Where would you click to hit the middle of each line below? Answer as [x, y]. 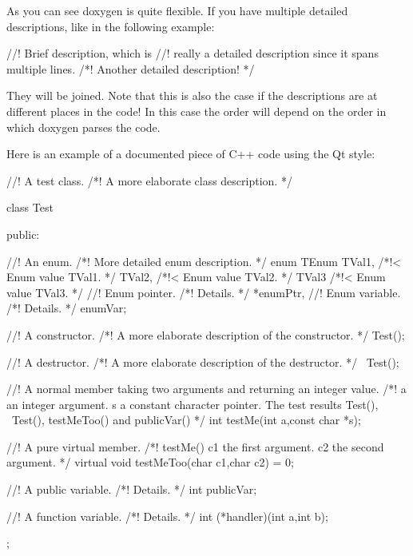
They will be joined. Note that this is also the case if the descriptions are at [192, 95]
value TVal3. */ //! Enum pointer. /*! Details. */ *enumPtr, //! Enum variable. [204, 292]
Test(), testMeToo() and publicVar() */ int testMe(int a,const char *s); [186, 420]
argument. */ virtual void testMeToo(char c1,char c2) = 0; [150, 462]
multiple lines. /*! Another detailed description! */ [131, 68]
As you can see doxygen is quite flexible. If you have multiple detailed [177, 10]
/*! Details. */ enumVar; [67, 308]
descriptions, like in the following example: [111, 26]
